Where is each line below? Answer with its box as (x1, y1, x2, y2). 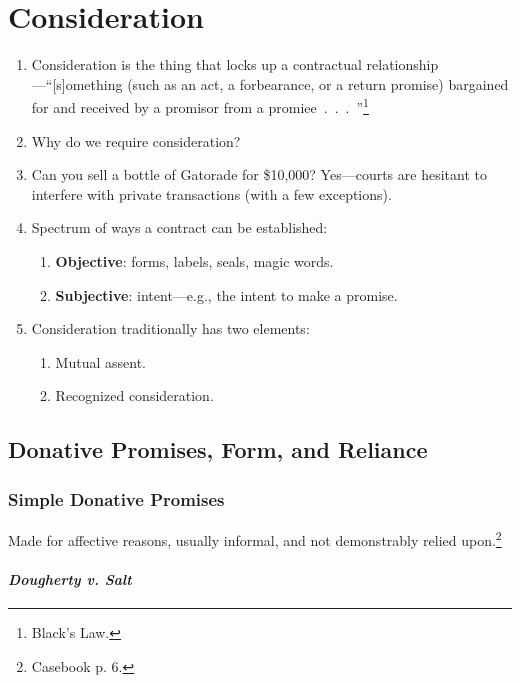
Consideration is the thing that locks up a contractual (31, 54, 362, 75)
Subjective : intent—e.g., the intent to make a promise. (55, 284, 398, 305)
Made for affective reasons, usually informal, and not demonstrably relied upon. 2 (8, 526, 502, 550)
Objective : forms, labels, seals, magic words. (55, 250, 334, 271)
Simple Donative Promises (8, 486, 225, 511)
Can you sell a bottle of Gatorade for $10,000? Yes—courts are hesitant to (31, 164, 487, 185)
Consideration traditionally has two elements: (31, 318, 310, 339)
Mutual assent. (55, 351, 146, 372)
